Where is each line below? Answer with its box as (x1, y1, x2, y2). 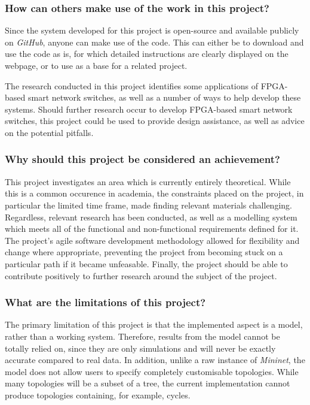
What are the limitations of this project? (5, 295, 206, 310)
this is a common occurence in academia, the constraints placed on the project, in (5, 187, 304, 200)
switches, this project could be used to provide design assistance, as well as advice (5, 114, 305, 127)
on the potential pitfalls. (5, 126, 94, 138)
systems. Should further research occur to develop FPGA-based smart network (5, 102, 293, 115)
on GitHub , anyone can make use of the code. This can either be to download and (5, 35, 304, 48)
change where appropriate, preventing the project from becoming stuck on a (5, 246, 283, 258)
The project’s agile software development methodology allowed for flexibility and (5, 234, 300, 246)
